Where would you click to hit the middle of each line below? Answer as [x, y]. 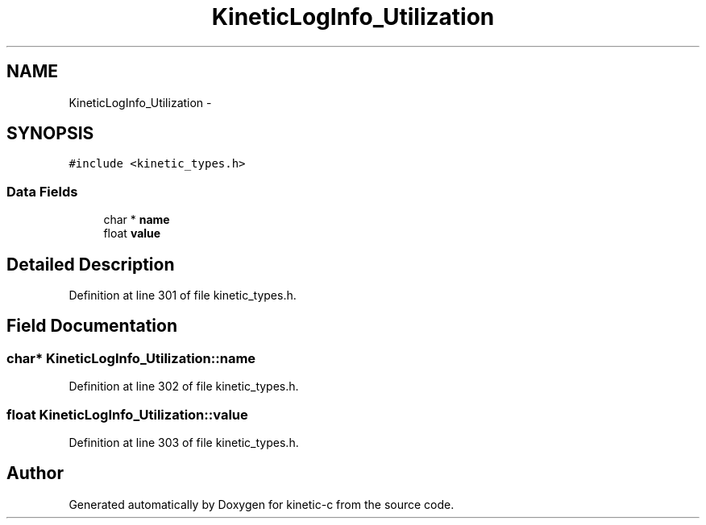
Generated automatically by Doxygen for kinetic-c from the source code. [262, 504]
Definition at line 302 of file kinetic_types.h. [184, 387]
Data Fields [42, 191]
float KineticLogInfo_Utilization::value [127, 414]
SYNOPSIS [50, 134]
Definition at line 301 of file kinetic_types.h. [183, 296]
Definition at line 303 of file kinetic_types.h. [184, 442]
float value [132, 234]
